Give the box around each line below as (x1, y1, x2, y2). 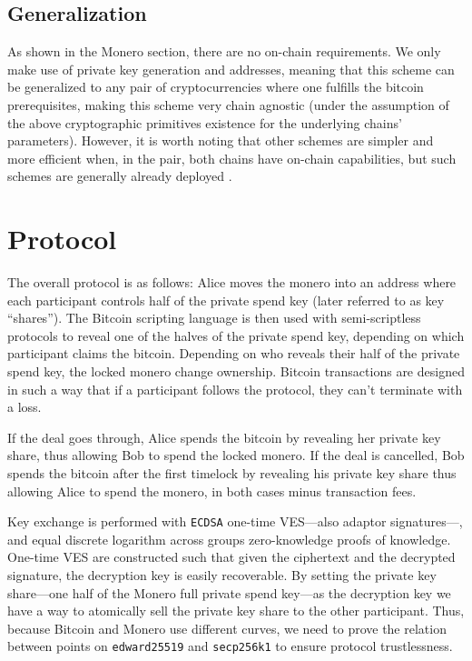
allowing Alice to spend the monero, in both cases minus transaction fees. (7, 481, 417, 500)
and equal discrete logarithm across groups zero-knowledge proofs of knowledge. (7, 529, 451, 548)
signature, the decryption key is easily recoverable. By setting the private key (7, 566, 437, 585)
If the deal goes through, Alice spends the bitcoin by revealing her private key (7, 427, 441, 446)
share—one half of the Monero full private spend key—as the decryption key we (7, 583, 451, 602)
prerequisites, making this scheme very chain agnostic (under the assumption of (7, 95, 449, 114)
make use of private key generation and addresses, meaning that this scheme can (7, 59, 455, 78)
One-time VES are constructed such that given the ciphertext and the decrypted (7, 547, 456, 566)
